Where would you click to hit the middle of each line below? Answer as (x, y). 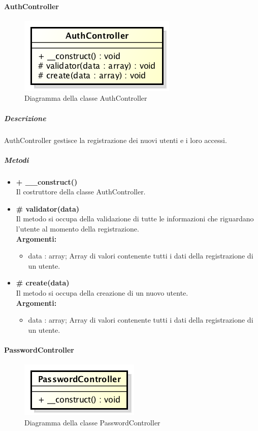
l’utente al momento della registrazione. (77, 229)
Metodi (17, 160)
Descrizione (25, 118)
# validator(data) (48, 208)
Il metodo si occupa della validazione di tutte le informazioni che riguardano (135, 219)
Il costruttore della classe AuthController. (81, 192)
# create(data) (43, 283)
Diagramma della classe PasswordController (92, 422)
